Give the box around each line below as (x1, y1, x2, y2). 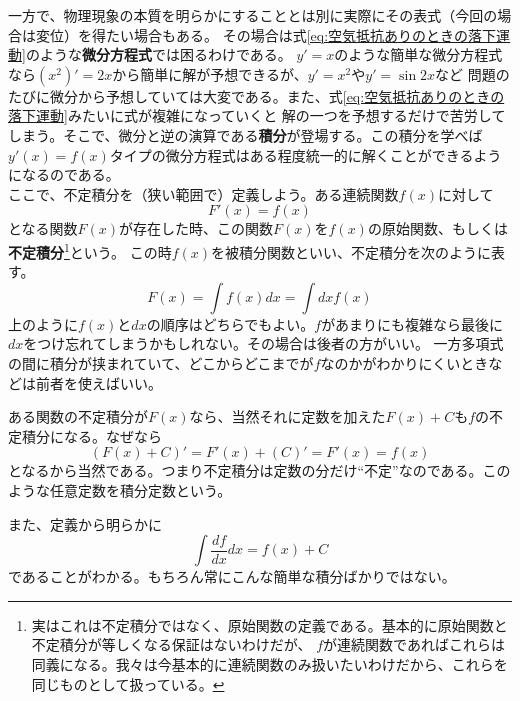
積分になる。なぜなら (21, 425, 162, 446)
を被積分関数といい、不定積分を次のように (211, 241, 492, 262)
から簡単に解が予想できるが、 (112, 63, 308, 84)
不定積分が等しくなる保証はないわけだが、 (31, 634, 312, 655)
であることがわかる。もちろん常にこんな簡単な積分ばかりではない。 (8, 566, 456, 587)
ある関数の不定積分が (8, 406, 148, 427)
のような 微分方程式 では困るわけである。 (25, 44, 292, 65)
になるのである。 (8, 164, 120, 185)
